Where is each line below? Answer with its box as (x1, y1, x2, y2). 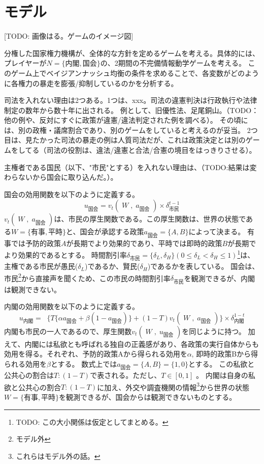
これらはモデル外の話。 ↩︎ (16, 450, 101, 461)
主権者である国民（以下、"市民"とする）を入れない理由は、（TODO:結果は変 (4, 161, 257, 172)
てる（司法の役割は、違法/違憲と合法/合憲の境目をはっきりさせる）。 (25, 145, 256, 155)
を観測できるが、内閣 (184, 272, 255, 283)
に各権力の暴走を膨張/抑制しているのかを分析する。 (4, 77, 178, 88)
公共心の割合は (4, 370, 54, 380)
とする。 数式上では (50, 358, 117, 369)
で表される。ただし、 (90, 370, 161, 380)
